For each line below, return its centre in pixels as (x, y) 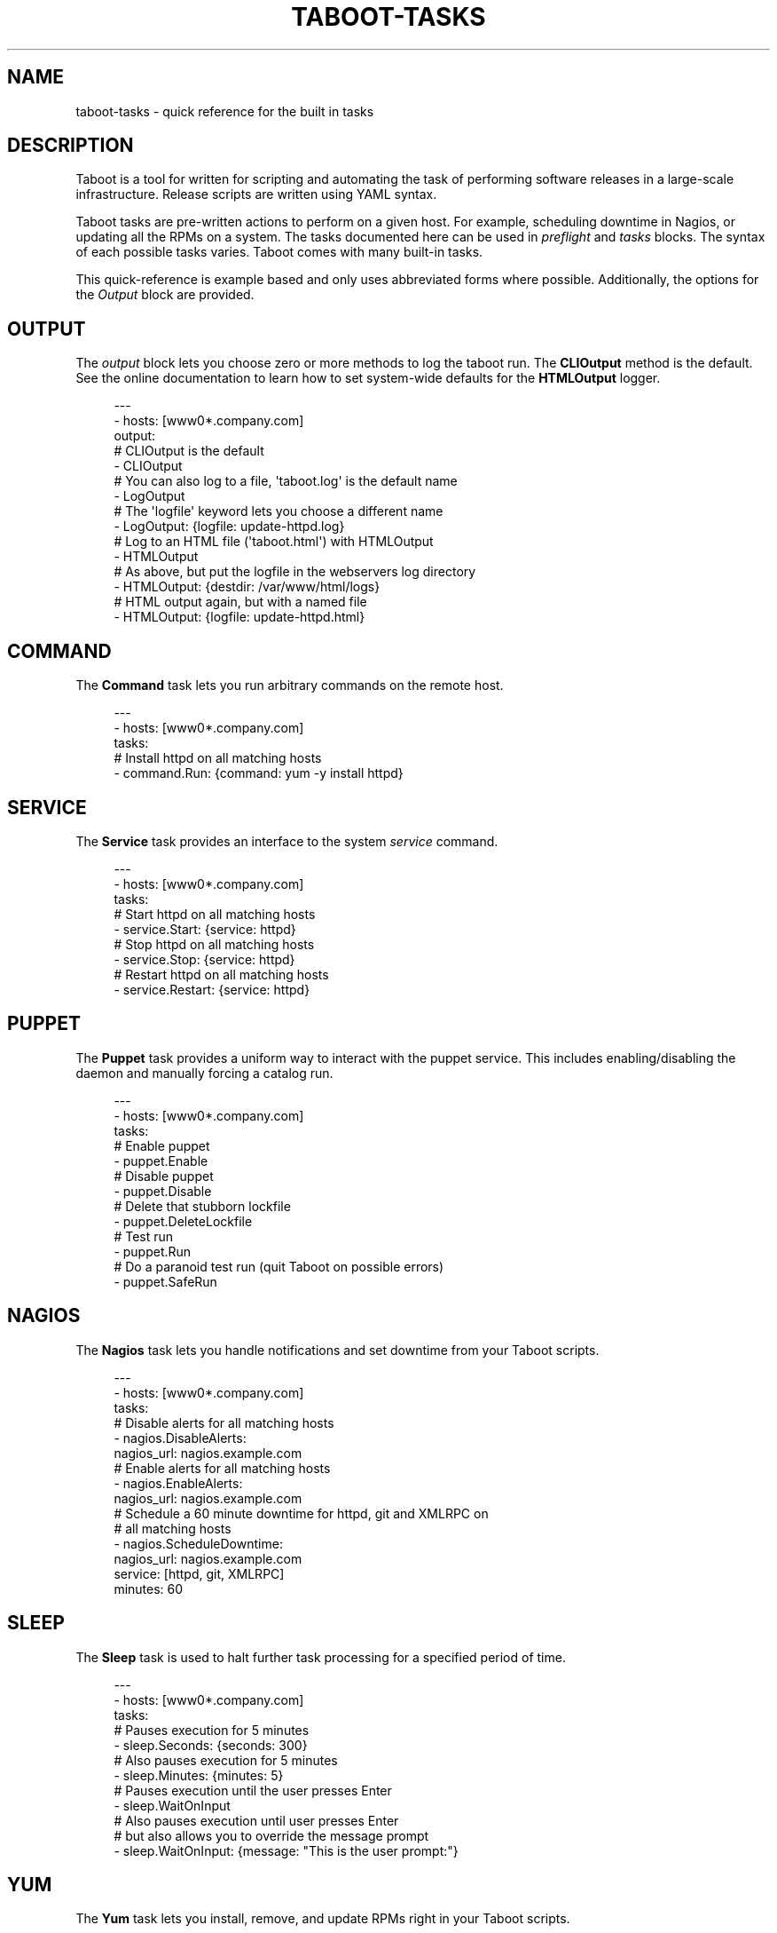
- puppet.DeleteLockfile (183, 1221)
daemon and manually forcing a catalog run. (204, 1073)
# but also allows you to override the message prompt (271, 1835)
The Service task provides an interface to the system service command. (287, 841)
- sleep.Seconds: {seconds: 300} (211, 1745)
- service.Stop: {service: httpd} (204, 959)
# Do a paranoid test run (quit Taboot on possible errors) (279, 1266)
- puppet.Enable (161, 1161)
